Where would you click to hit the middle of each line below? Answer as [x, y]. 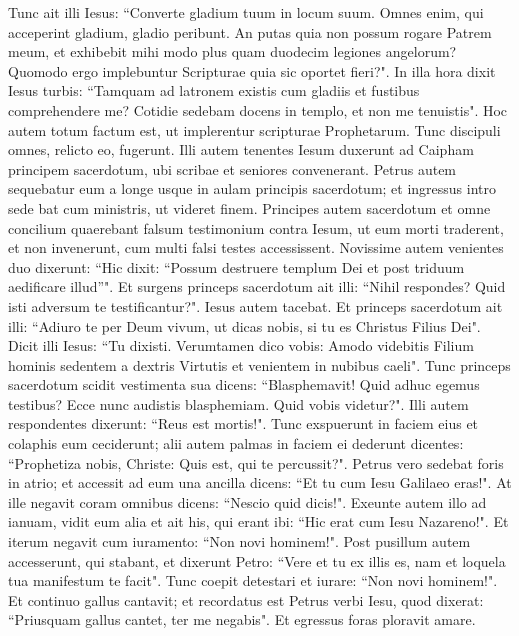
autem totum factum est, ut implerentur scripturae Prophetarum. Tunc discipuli [254, 129]
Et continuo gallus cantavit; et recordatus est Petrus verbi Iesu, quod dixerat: [246, 599]
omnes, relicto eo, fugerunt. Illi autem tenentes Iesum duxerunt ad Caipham [241, 149]
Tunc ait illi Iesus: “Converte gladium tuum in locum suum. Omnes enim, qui [246, 12]
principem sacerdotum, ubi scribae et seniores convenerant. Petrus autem [232, 168]
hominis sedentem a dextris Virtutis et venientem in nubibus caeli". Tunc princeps [259, 364]
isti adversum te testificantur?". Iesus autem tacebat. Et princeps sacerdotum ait [255, 305]
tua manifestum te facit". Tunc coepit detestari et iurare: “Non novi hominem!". [253, 580]
